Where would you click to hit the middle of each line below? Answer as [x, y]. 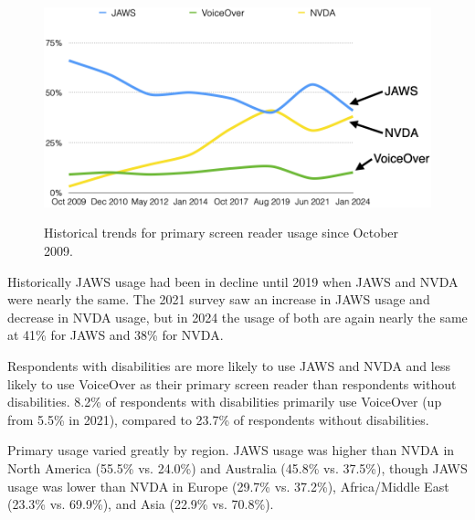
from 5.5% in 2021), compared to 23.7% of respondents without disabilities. [218, 419]
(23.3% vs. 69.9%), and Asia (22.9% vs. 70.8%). [141, 504]
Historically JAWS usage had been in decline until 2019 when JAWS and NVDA [233, 281]
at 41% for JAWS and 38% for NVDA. [116, 335]
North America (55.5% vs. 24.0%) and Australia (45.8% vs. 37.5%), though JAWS [237, 467]
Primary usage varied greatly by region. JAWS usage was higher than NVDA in [231, 450]
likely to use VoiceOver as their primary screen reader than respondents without [232, 383]
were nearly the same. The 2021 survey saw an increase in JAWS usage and [219, 299]
